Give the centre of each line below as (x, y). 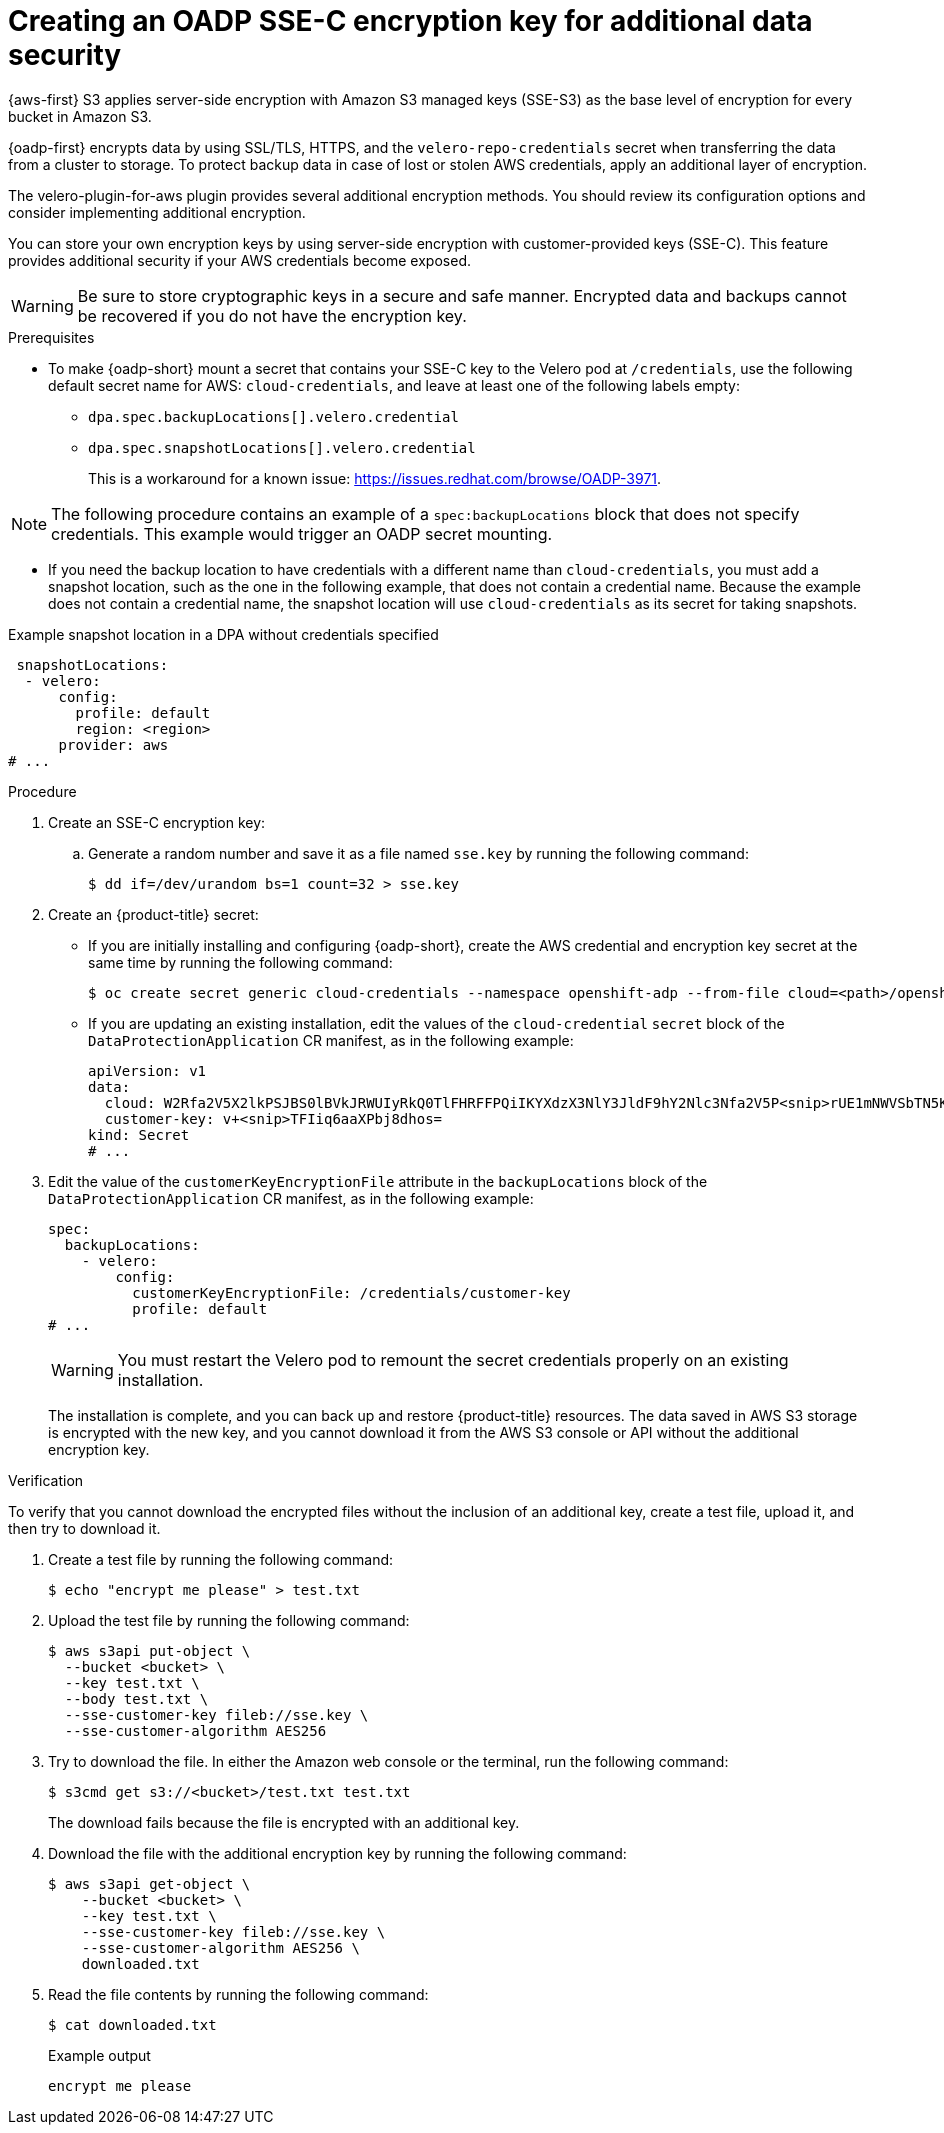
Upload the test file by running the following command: (229, 1620)
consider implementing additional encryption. (157, 212)
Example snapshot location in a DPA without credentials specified (223, 634)
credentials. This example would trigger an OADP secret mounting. (302, 533)
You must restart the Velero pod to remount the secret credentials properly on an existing (453, 1359)
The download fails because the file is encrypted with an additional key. (284, 1822)
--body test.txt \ (136, 1698)
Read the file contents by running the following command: (238, 1994)
